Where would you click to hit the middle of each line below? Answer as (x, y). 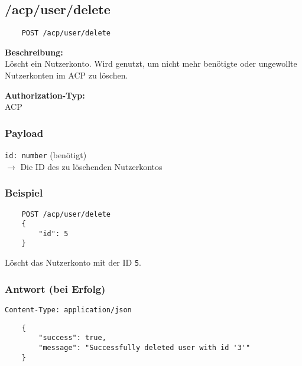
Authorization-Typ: (45, 95)
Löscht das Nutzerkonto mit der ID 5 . (73, 262)
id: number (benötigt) (46, 155)
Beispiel (24, 193)
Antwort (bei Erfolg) (55, 288)
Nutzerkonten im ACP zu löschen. (66, 75)
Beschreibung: (34, 52)
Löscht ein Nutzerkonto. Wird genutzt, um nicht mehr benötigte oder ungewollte (151, 63)
